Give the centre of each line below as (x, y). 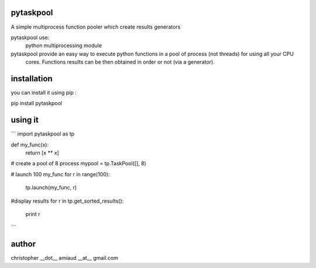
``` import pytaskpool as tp (43, 134)
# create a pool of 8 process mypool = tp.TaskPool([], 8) (78, 163)
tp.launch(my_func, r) (51, 187)
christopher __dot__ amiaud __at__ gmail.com (64, 258)
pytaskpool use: (30, 37)
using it (25, 120)
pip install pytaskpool (37, 103)
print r (33, 214)
